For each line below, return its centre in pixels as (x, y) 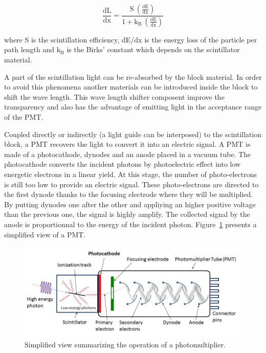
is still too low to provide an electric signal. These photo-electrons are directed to (131, 184)
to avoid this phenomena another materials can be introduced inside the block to (131, 87)
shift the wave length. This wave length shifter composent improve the (114, 96)
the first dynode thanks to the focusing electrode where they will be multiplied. (129, 194)
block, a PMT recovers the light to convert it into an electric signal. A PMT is (127, 144)
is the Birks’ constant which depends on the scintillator (153, 49)
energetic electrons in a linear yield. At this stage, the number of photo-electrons (130, 174)
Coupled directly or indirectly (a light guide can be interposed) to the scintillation (133, 134)
